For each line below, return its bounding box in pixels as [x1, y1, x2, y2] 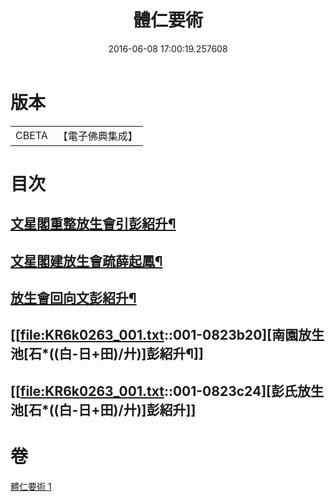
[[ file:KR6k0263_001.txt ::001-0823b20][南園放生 [10, 327, 325, 344]
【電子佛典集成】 [57, 129, 138, 143]
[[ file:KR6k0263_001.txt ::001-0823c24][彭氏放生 [10, 382, 325, 400]
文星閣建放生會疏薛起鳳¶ [10, 252, 163, 270]
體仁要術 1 [10, 480, 52, 492]
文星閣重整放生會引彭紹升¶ [10, 216, 177, 233]
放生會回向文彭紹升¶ [10, 290, 137, 307]
